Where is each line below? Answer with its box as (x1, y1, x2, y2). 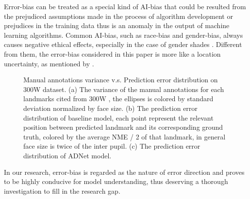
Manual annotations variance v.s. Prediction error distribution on (23, 75, 218, 85)
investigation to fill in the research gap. (4, 185, 120, 196)
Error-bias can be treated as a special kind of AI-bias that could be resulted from (4, 1, 246, 11)
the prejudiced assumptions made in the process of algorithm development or (4, 11, 233, 21)
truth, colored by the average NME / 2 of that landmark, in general (23, 131, 226, 141)
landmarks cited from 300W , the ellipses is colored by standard (23, 93, 214, 104)
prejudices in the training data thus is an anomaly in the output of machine (4, 20, 230, 31)
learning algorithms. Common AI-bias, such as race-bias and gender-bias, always (4, 30, 243, 40)
